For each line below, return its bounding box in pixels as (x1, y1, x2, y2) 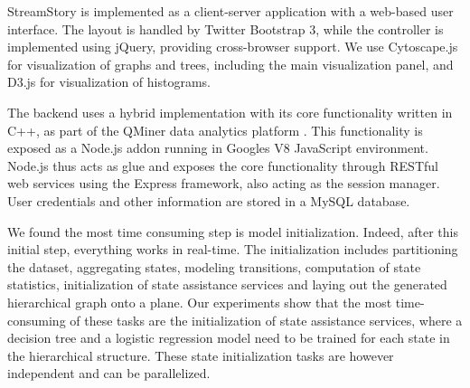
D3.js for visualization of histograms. (7, 72, 211, 91)
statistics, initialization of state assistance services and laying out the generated (7, 275, 447, 294)
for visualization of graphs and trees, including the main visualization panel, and (7, 54, 454, 73)
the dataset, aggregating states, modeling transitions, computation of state (7, 257, 421, 276)
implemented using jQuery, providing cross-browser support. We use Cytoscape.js (7, 37, 458, 56)
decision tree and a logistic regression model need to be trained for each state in (7, 328, 450, 347)
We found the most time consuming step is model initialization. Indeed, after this (7, 222, 458, 241)
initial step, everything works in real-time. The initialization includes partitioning (7, 240, 458, 259)
